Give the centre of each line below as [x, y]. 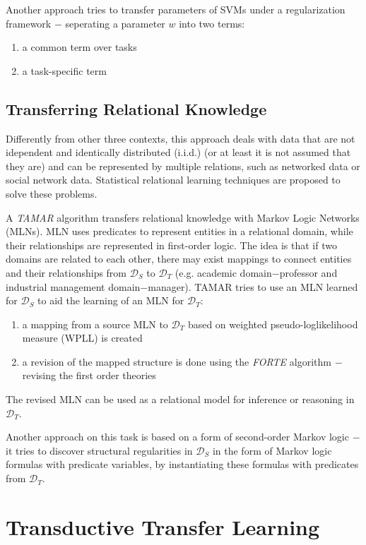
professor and [308, 272]
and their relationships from [66, 272]
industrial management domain [73, 286]
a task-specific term [64, 70]
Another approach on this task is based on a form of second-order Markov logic [177, 437]
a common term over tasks [79, 47]
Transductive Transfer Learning [163, 526]
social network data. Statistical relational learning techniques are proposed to [173, 180]
